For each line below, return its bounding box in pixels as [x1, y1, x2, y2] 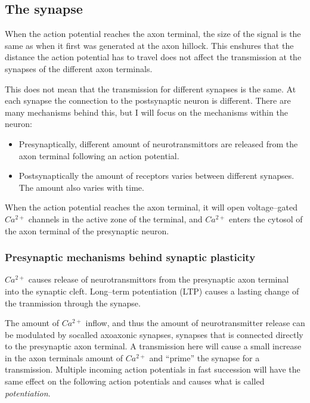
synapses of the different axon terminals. [5, 62, 153, 75]
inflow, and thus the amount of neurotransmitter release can [85, 317, 305, 329]
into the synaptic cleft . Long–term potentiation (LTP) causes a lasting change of [5, 284, 299, 297]
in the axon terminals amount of [5, 351, 123, 364]
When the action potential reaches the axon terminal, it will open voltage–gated [5, 201, 297, 213]
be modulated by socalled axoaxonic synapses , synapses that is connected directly [5, 328, 303, 340]
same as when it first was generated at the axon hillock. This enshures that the [5, 39, 294, 51]
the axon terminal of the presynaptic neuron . [5, 224, 169, 237]
